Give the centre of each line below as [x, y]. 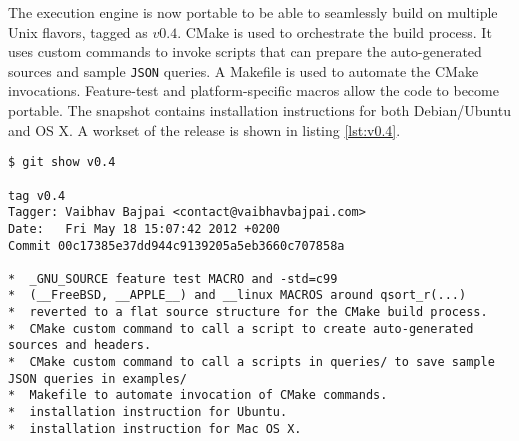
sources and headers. [80, 345]
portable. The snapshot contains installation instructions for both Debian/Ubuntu [259, 110]
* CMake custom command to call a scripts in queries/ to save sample [251, 362]
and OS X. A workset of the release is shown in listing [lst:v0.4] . [204, 129]
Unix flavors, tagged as [78, 31]
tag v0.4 [37, 195]
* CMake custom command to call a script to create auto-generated [241, 328]
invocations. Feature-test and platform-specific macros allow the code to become [253, 90]
